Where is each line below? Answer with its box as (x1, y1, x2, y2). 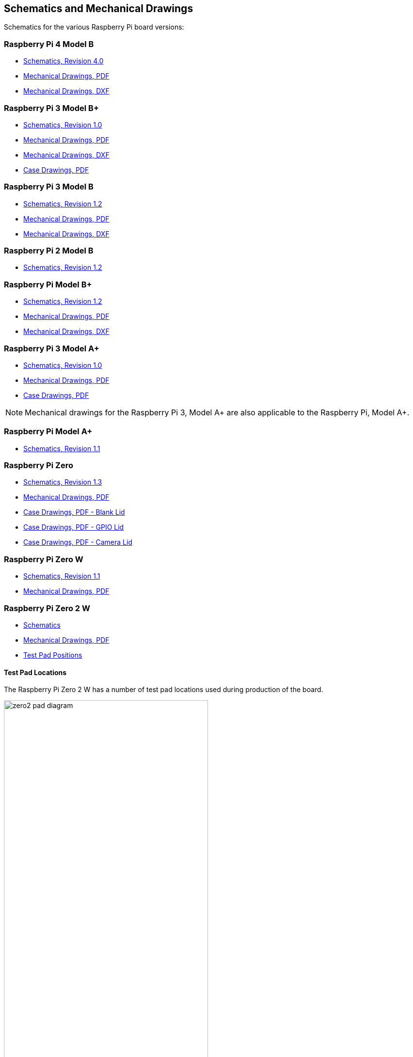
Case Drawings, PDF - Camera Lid (23, 538, 132, 547)
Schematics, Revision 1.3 (23, 478, 102, 487)
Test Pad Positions (23, 650, 82, 659)
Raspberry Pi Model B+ (4, 279, 92, 289)
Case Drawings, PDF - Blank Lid (23, 508, 125, 517)
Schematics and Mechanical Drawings (4, 2, 193, 15)
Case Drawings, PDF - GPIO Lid (23, 523, 124, 532)
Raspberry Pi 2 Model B (4, 246, 94, 256)
